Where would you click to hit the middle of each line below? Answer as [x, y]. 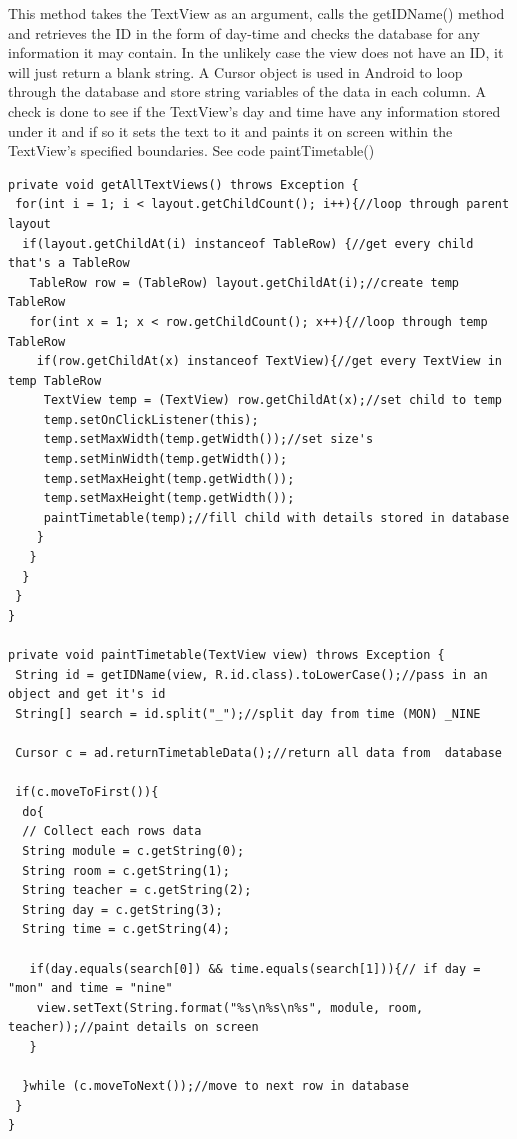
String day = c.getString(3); [122, 909]
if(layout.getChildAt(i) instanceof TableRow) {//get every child [248, 243]
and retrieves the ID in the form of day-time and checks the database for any [244, 32]
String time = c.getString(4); [126, 929]
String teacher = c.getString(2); [137, 890]
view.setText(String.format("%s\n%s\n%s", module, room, [230, 1007]
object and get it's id [87, 694]
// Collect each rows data [112, 831]
